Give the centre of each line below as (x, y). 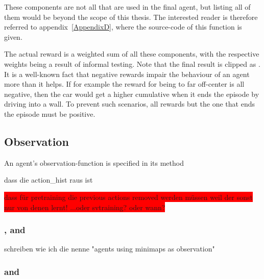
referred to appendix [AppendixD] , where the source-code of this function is (123, 27)
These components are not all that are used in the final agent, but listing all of (127, 7)
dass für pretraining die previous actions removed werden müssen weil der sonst (128, 197)
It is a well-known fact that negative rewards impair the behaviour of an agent (127, 74)
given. (13, 36)
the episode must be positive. (50, 113)
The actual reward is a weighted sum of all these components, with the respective (132, 54)
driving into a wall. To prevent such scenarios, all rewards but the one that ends (129, 104)
